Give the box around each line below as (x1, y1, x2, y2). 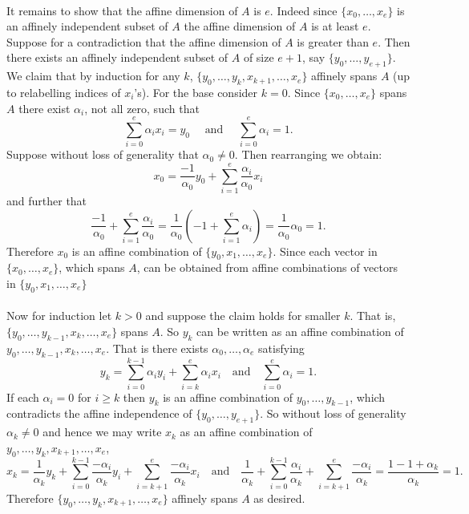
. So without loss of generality (260, 405, 406, 422)
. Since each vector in (273, 242, 378, 259)
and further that (6, 192, 87, 208)
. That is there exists (106, 339, 208, 356)
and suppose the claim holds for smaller (145, 307, 341, 324)
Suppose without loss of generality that (6, 146, 199, 163)
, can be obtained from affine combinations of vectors (136, 259, 398, 276)
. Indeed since (269, 2, 338, 18)
